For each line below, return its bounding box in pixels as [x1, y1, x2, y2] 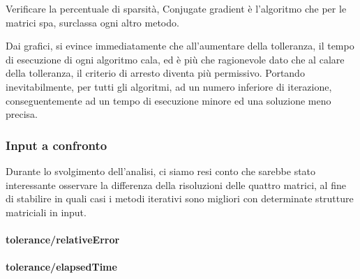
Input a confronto [6, 136, 107, 153]
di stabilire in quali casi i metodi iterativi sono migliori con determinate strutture [6, 191, 354, 206]
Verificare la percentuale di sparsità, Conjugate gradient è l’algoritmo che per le [6, 1, 347, 15]
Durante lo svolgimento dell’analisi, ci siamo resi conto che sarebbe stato [6, 163, 316, 178]
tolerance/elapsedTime [6, 259, 117, 274]
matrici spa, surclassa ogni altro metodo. [6, 15, 179, 29]
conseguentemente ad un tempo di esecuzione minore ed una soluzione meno [6, 93, 331, 107]
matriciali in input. [6, 204, 87, 219]
